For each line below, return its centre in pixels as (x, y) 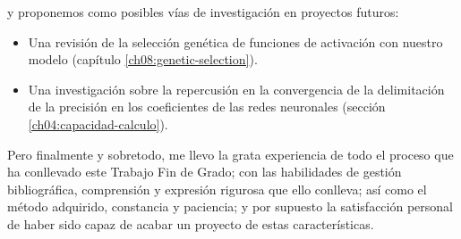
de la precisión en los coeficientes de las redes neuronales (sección (207, 107)
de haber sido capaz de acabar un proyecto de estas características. (191, 223)
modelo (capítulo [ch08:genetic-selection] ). (143, 59)
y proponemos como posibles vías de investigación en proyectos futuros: (203, 12)
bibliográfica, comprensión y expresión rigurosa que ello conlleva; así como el (217, 189)
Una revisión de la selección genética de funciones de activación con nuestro (235, 41)
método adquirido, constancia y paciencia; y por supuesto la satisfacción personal (230, 206)
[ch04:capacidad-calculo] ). (98, 124)
